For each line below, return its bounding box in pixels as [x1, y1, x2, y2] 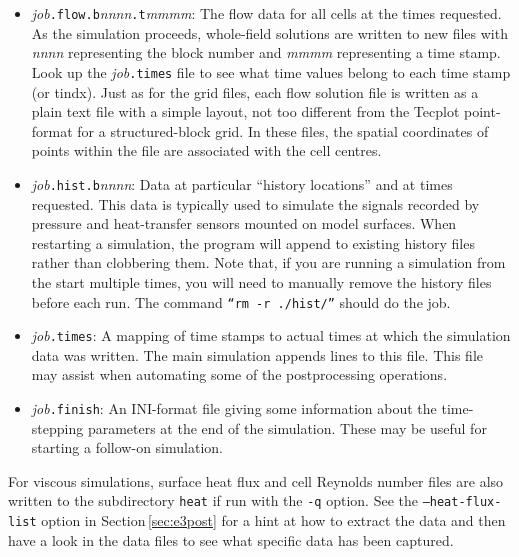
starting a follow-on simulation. [31, 437, 223, 458]
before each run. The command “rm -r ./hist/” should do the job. [31, 291, 451, 312]
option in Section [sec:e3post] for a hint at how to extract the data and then [41, 510, 506, 531]
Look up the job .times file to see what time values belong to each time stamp [31, 61, 511, 82]
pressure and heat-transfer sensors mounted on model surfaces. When [31, 213, 457, 234]
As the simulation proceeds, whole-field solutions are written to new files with [31, 22, 508, 43]
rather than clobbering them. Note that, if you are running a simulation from [31, 252, 506, 273]
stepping [31, 417, 84, 438]
